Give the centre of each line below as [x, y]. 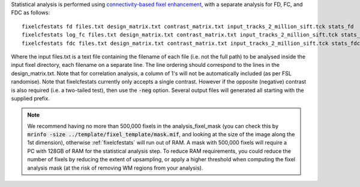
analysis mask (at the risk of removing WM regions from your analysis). [115, 168]
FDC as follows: [31, 13]
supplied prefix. [31, 98]
